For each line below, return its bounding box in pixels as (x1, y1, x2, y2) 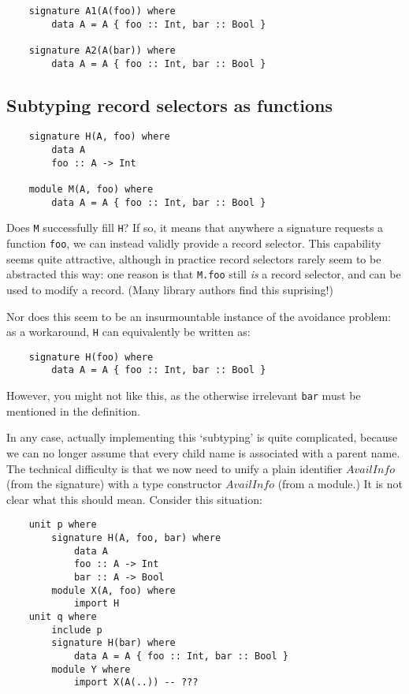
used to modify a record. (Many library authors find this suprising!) (6, 281, 333, 297)
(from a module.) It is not (277, 476, 403, 492)
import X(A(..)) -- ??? (73, 677, 199, 688)
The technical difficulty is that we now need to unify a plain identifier (6, 460, 343, 476)
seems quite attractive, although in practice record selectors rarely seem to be (6, 250, 381, 267)
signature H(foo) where (28, 351, 154, 363)
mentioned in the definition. (6, 402, 140, 419)
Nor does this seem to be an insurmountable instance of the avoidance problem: (6, 308, 392, 324)
